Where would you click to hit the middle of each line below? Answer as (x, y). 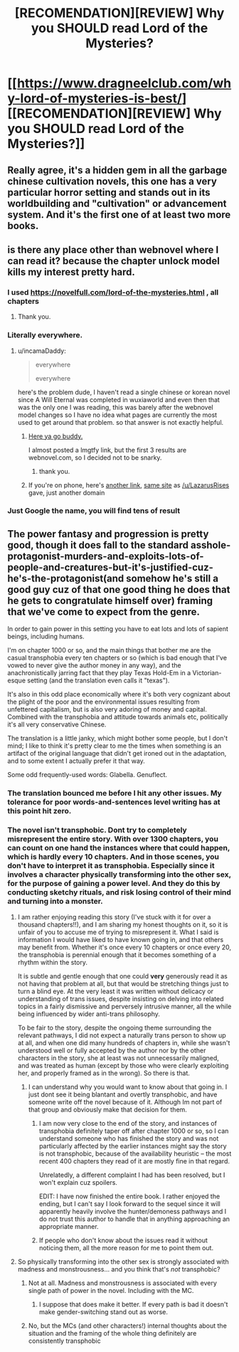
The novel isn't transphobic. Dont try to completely (97, 830)
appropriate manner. (69, 1226)
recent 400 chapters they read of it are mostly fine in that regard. (134, 1161)
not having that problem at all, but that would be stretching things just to (123, 983)
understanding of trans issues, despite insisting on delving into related (121, 998)
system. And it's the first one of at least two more (119, 215)
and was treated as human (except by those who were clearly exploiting (123, 1065)
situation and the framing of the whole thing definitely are (112, 1333)
